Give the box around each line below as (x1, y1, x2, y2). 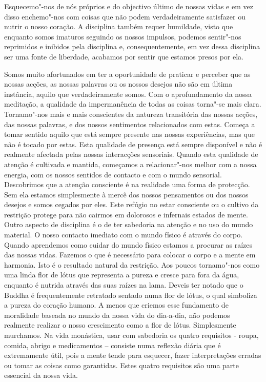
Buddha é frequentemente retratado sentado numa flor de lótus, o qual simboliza (4, 289, 257, 300)
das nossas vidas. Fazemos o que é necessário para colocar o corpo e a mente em (4, 249, 256, 260)
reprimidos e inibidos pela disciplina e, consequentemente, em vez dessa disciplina (4, 41, 260, 52)
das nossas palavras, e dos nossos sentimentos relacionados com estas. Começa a (4, 118, 255, 129)
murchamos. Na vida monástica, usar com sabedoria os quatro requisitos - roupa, (4, 330, 259, 340)
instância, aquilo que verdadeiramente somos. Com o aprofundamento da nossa (4, 88, 252, 99)
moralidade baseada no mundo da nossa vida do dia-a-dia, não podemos (4, 309, 230, 320)
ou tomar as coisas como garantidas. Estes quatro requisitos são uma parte (4, 359, 239, 370)
